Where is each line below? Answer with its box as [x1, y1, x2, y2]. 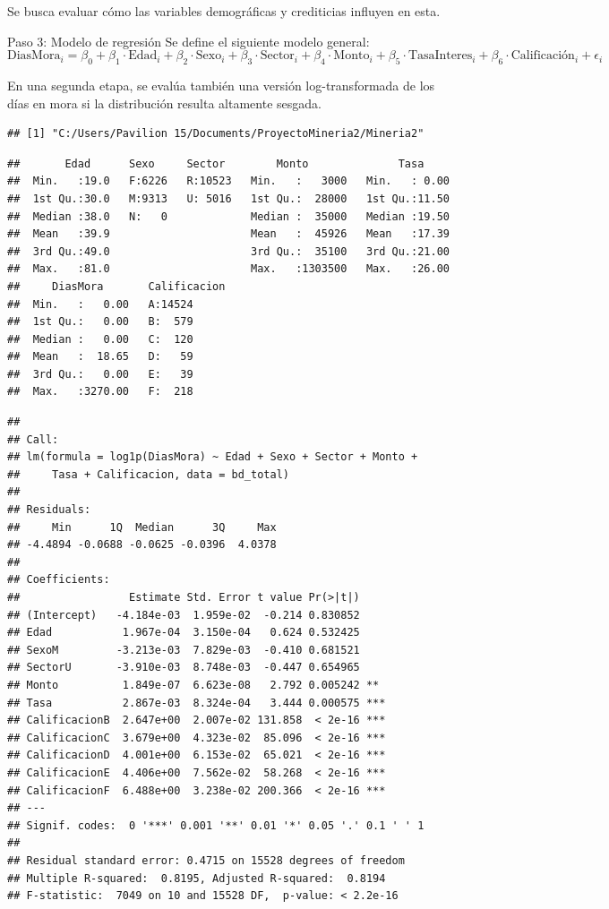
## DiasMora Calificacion [7, 279, 226, 293]
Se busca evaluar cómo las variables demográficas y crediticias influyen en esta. [7, 2, 441, 20]
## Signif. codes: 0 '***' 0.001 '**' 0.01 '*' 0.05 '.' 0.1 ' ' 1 [7, 819, 425, 832]
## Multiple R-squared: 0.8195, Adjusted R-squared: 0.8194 [7, 871, 386, 885]
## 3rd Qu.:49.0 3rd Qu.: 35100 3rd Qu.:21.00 [7, 244, 450, 258]
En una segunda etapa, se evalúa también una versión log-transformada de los [7, 75, 435, 94]
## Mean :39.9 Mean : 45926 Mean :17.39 [7, 227, 450, 241]
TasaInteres [407, 49, 473, 63]
